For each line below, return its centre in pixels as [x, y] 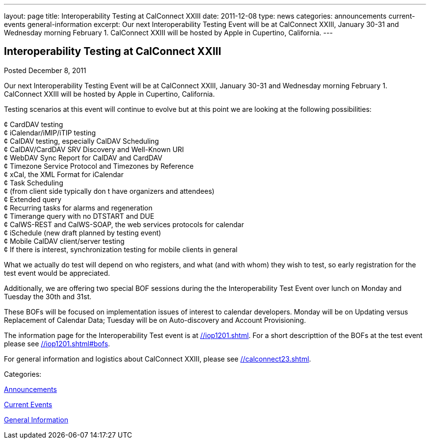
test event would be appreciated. [57, 273]
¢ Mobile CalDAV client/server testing [64, 241]
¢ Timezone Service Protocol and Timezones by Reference [99, 166]
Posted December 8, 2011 [45, 70]
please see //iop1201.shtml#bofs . [57, 343]
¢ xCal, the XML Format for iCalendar [64, 174]
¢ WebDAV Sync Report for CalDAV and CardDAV [83, 157]
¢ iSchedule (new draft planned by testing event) [83, 233]
